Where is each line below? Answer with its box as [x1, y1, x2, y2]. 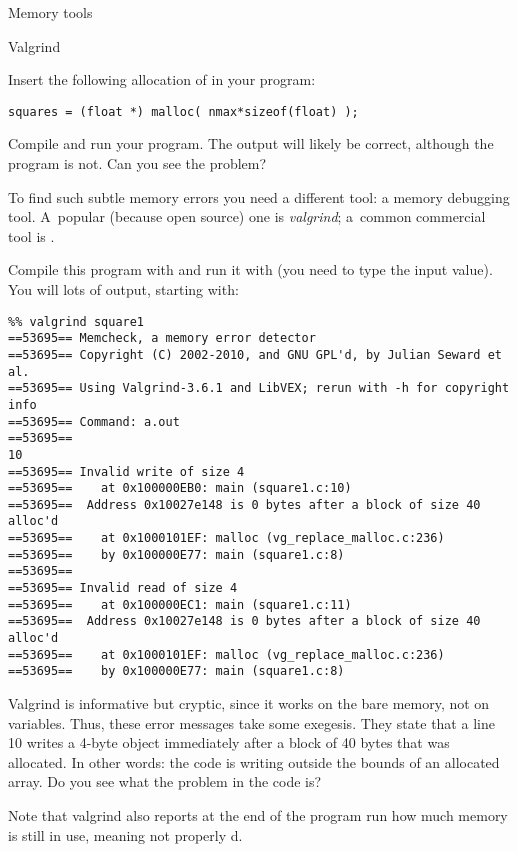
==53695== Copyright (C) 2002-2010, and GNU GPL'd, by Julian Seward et [8, 347, 502, 362]
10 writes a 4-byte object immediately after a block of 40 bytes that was [8, 732, 450, 753]
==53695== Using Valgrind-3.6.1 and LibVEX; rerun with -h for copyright [8, 381, 510, 396]
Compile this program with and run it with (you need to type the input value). [8, 259, 493, 280]
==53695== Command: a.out [8, 414, 180, 429]
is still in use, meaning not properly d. [8, 824, 243, 845]
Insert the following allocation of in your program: [8, 69, 316, 90]
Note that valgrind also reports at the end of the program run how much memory [8, 805, 508, 825]
